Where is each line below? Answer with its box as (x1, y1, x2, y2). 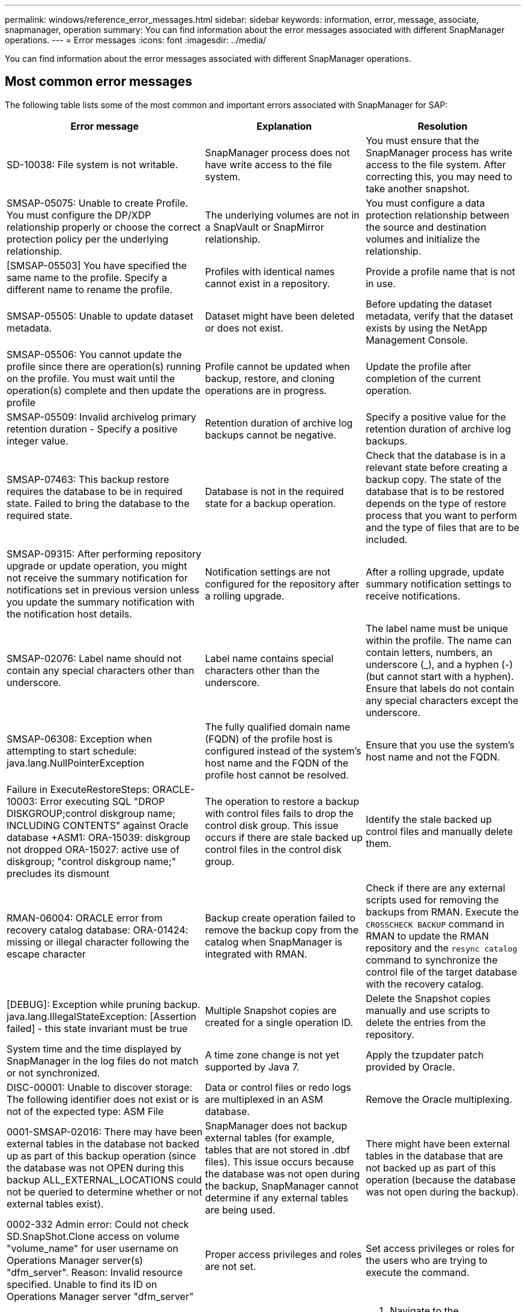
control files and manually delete (366, 825, 513, 837)
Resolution (417, 120, 468, 132)
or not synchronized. (7, 1066, 100, 1079)
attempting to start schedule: (7, 744, 137, 757)
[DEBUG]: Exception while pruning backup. (7, 998, 201, 1010)
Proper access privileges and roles (205, 1248, 362, 1260)
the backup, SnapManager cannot (205, 1179, 359, 1192)
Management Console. (366, 333, 468, 346)
